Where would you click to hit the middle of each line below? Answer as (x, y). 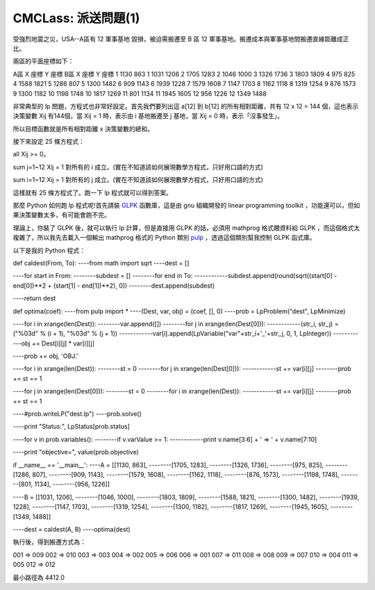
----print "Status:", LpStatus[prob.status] (71, 427)
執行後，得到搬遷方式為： (49, 542)
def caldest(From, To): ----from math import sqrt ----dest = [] (101, 263)
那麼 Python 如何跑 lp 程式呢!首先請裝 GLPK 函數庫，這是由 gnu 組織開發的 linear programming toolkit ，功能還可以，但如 (186, 206)
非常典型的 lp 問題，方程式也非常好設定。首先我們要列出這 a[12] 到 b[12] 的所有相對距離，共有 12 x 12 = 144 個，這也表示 (186, 106)
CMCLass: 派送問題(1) (76, 18)
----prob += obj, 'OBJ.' (45, 356)
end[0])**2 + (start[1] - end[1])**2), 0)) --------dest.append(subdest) (114, 286)
